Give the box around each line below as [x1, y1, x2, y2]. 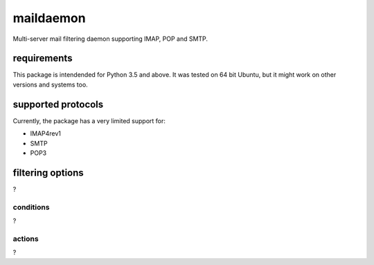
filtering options [12, 167, 84, 179]
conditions [12, 202, 50, 212]
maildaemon [12, 10, 86, 26]
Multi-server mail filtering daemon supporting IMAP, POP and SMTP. [12, 35, 208, 43]
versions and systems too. [12, 80, 88, 89]
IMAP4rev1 [30, 129, 62, 138]
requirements [12, 53, 73, 64]
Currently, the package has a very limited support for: [12, 116, 166, 125]
